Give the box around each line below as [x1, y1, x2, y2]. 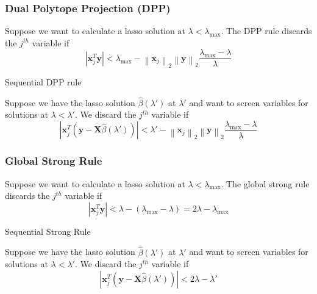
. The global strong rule [221, 177, 310, 190]
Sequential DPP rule [5, 75, 82, 88]
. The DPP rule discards [221, 24, 312, 37]
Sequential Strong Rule [5, 224, 91, 237]
